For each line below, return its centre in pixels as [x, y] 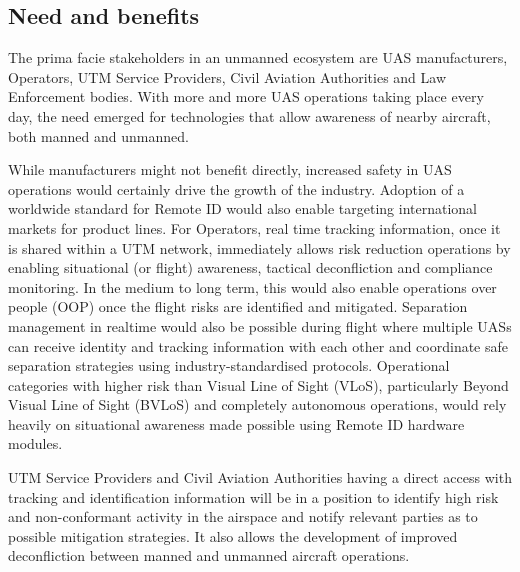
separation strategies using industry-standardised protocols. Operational [229, 365]
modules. [35, 443]
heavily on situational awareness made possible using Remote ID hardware [236, 423]
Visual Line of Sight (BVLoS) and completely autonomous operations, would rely [257, 404]
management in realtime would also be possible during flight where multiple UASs [260, 325]
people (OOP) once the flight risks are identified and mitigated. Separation [238, 306]
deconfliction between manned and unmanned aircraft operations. [209, 555]
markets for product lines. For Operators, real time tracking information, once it [254, 227]
